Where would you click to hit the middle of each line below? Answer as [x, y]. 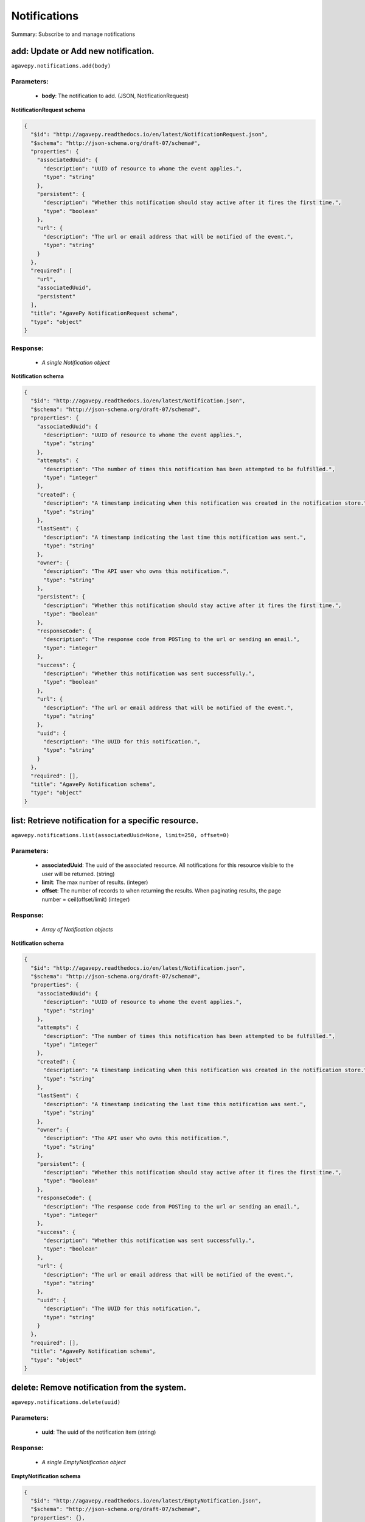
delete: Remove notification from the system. [99, 1388]
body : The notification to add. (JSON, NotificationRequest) [115, 96]
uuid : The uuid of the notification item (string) [99, 1432]
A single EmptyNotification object [84, 1462]
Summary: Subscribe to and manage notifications [73, 34]
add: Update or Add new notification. [83, 51]
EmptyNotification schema [46, 1476]
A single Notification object [76, 362]
